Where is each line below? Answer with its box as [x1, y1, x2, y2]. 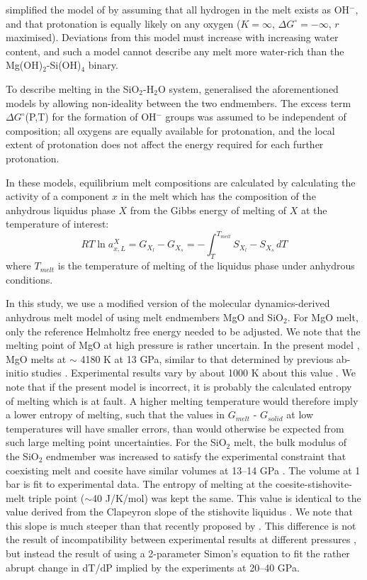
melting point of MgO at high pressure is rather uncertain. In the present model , [6, 338, 360, 352]
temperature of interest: [6, 216, 109, 231]
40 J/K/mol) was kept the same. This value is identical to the [92, 490, 361, 505]
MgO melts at [6, 351, 67, 366]
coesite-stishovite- [275, 476, 352, 491]
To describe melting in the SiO [6, 81, 140, 96]
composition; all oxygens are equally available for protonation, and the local [6, 123, 335, 138]
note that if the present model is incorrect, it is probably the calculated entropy [6, 379, 352, 394]
